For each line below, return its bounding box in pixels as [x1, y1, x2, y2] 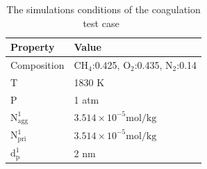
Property [10, 40, 55, 54]
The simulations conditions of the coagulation [6, 2, 201, 16]
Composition [10, 58, 65, 72]
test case [83, 15, 119, 30]
